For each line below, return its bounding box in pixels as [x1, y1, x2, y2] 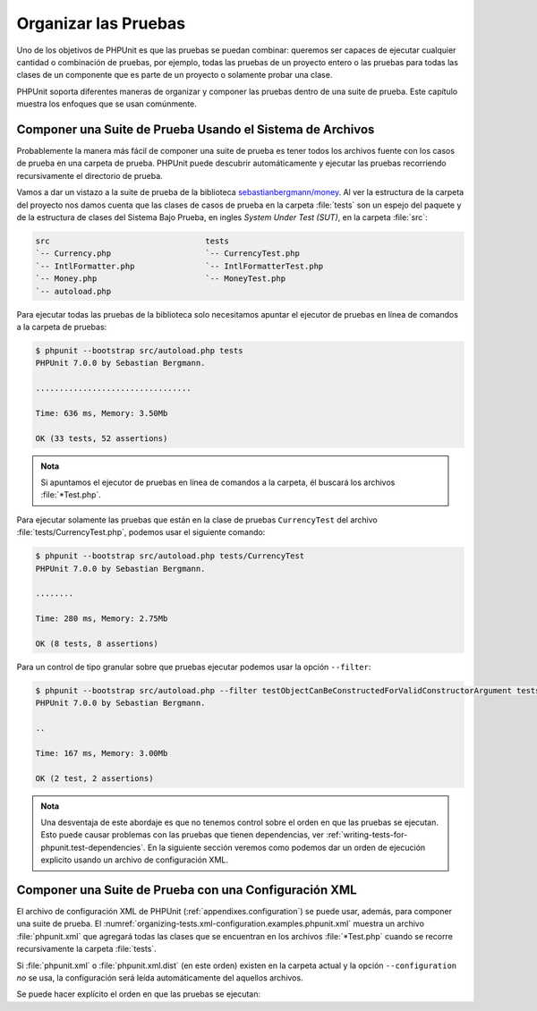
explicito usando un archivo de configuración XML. [40, 854, 228, 865]
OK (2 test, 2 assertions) [35, 773, 154, 783]
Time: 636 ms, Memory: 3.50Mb [35, 408, 168, 418]
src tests [35, 235, 230, 246]
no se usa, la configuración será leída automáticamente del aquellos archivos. [16, 972, 303, 983]
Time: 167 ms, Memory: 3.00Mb [35, 748, 168, 758]
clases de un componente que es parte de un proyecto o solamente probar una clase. [16, 70, 333, 81]
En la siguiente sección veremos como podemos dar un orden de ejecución [147, 842, 426, 853]
